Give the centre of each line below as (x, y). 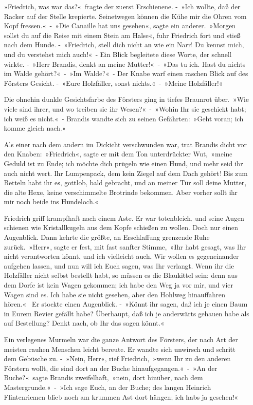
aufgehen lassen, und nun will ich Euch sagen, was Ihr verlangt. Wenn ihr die (119, 265)
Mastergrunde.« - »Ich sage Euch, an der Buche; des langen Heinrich (108, 387)
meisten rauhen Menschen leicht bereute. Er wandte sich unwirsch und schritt (120, 349)
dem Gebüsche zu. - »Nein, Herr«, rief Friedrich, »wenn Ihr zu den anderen (117, 358)
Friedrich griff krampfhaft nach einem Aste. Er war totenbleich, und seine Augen (124, 218)
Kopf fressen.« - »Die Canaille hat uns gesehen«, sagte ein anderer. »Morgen (120, 26)
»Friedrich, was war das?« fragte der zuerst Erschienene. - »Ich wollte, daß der (122, 6)
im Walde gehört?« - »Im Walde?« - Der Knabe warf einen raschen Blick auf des (126, 73)
